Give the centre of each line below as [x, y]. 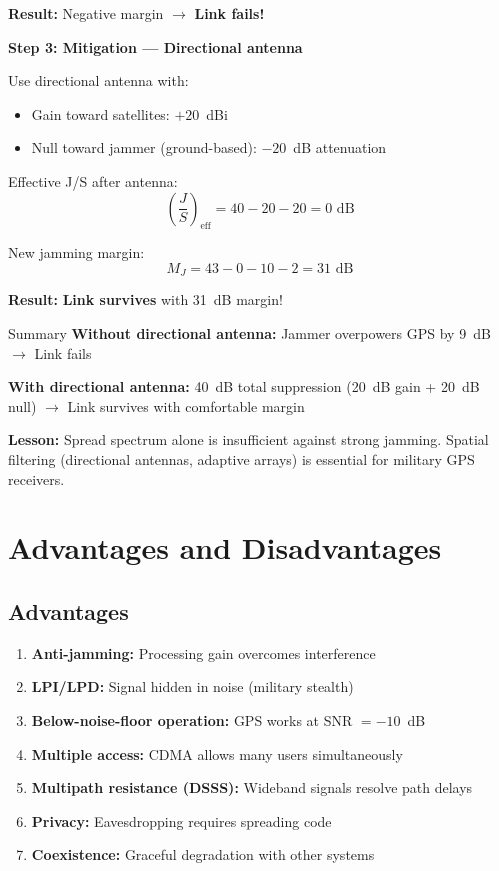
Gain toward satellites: [100, 113]
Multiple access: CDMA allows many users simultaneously [217, 753]
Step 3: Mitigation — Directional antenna [155, 46]
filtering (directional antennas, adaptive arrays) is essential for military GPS [241, 458]
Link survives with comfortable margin [186, 405]
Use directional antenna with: [98, 80]
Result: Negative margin [86, 13]
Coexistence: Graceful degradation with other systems [203, 854]
